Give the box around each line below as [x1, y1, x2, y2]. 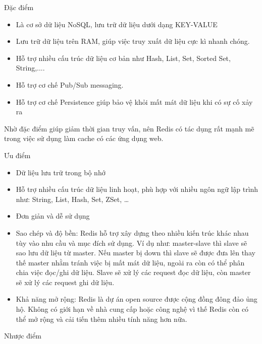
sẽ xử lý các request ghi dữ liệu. [16, 277, 115, 287]
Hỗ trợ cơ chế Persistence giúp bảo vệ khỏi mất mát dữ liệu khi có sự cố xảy [16, 96, 253, 107]
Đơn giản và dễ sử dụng [16, 211, 90, 221]
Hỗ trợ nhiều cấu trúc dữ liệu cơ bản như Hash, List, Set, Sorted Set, [16, 52, 231, 63]
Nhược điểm [4, 330, 41, 341]
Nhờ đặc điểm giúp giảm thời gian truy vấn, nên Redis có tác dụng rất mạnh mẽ [4, 123, 254, 133]
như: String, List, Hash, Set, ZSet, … [16, 193, 129, 204]
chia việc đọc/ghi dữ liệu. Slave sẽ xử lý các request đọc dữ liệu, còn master [16, 267, 251, 278]
